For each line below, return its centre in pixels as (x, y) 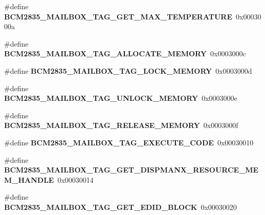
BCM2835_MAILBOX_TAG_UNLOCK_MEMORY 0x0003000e (121, 98)
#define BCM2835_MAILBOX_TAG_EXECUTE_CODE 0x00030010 (129, 142)
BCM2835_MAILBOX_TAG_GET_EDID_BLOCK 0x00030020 (120, 207)
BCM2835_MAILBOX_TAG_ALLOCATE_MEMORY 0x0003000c (125, 53)
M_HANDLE (29, 179)
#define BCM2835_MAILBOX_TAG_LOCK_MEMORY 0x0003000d (128, 70)
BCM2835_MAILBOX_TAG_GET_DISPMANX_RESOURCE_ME (131, 170)
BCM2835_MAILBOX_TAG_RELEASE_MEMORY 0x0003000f (121, 125)
